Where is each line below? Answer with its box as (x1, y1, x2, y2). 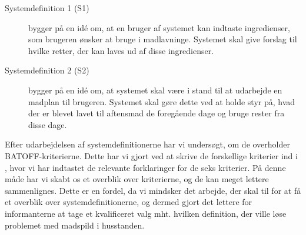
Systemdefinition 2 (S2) (5, 64, 89, 76)
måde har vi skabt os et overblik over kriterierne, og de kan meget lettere (5, 173, 269, 185)
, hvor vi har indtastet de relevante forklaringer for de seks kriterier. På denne (5, 161, 286, 173)
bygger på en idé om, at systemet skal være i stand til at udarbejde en (28, 83, 282, 96)
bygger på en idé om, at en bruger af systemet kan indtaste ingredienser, (28, 21, 290, 33)
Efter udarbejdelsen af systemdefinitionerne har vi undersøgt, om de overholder (5, 138, 290, 150)
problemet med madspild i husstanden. (5, 219, 145, 231)
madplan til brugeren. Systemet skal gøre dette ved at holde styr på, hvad (28, 95, 295, 108)
